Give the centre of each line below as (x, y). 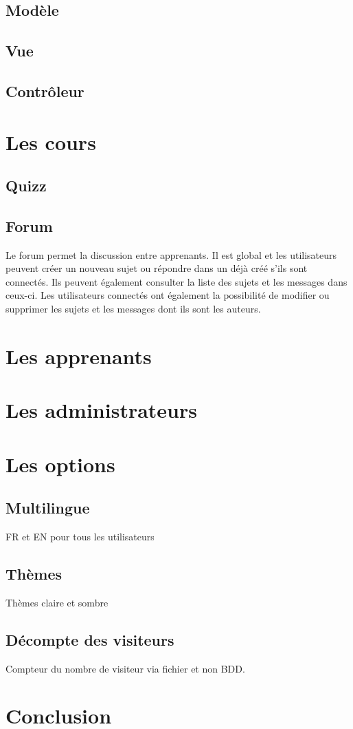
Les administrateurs (101, 410)
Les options (60, 464)
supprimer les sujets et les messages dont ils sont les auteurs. (133, 309)
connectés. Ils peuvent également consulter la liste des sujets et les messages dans (176, 281)
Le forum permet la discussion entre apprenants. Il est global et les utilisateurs (171, 254)
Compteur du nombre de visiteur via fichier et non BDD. (125, 668)
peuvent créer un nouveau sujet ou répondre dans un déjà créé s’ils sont (157, 268)
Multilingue (48, 508)
